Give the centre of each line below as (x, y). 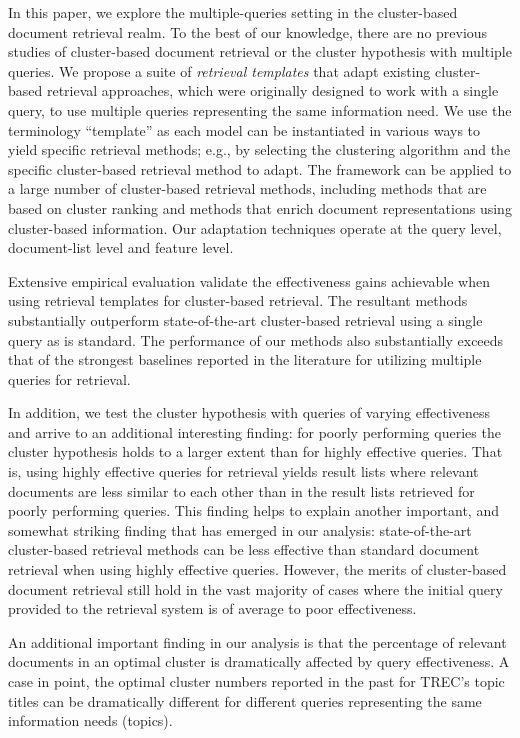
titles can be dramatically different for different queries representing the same (245, 700)
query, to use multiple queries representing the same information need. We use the (260, 109)
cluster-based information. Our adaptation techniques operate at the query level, (255, 227)
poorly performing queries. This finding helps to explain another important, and (253, 510)
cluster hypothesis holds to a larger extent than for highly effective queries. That (255, 451)
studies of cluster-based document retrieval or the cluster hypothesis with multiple (260, 51)
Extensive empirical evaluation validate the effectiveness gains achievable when (249, 280)
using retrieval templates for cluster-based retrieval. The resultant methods (238, 300)
